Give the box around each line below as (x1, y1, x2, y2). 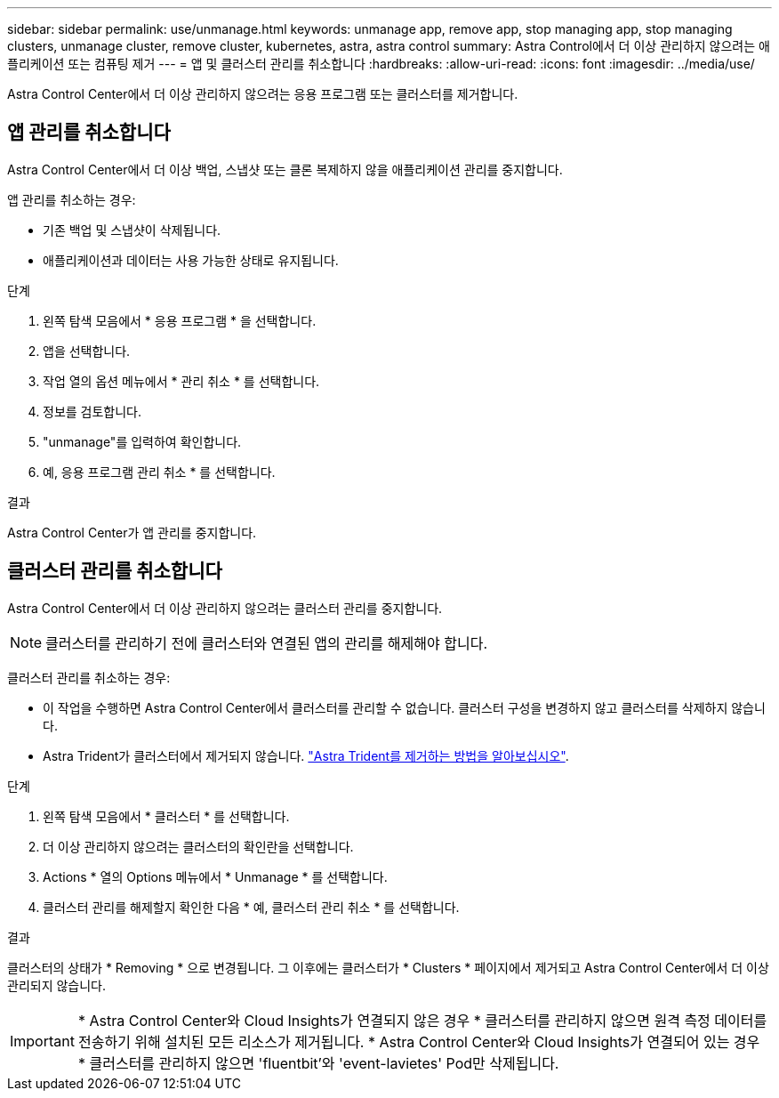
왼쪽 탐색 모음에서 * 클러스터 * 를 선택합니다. (43, 808, 290, 824)
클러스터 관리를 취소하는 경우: (7, 669, 171, 685)
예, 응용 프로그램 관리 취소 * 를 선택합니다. (43, 464, 276, 480)
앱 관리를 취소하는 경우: (7, 191, 136, 207)
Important (10, 1031, 75, 1050)
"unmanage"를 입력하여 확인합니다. (43, 433, 242, 449)
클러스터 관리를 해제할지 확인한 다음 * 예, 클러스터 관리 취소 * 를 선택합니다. (43, 899, 460, 915)
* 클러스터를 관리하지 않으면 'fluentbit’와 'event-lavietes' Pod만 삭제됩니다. (77, 1054, 559, 1072)
